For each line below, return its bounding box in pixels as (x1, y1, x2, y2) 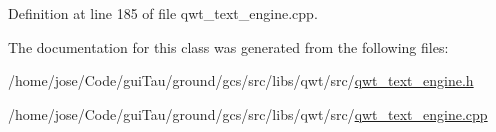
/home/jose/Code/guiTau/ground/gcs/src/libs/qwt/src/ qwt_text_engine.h (8, 70, 474, 91)
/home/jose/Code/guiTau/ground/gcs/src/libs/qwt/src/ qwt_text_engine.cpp (8, 103, 488, 124)
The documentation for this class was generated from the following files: (8, 36, 449, 57)
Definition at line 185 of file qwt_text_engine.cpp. (8, 3, 318, 23)
